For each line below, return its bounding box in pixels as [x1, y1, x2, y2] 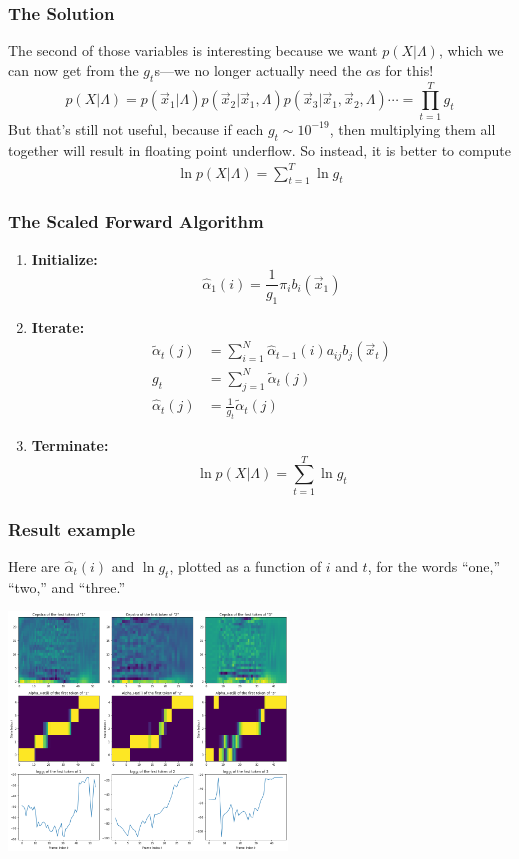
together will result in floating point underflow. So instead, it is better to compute [8, 139, 511, 160]
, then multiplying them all [329, 118, 496, 139]
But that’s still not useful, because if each [8, 118, 264, 139]
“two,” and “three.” [8, 576, 126, 597]
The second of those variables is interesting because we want [8, 40, 378, 61]
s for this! [375, 59, 434, 80]
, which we [438, 40, 504, 61]
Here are [8, 555, 60, 576]
